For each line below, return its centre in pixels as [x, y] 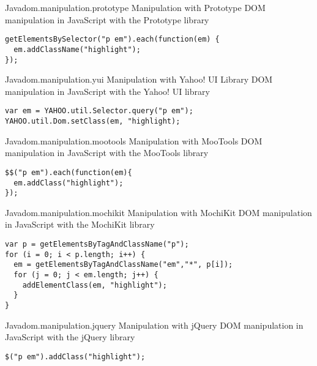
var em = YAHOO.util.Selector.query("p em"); [99, 111]
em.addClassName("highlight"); [77, 49]
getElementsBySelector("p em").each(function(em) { [112, 39]
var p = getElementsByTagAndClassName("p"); [97, 244]
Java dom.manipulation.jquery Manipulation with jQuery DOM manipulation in [154, 325]
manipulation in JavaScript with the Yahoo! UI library [107, 91]
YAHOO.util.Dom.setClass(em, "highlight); [93, 121]
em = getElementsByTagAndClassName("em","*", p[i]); [123, 265]
